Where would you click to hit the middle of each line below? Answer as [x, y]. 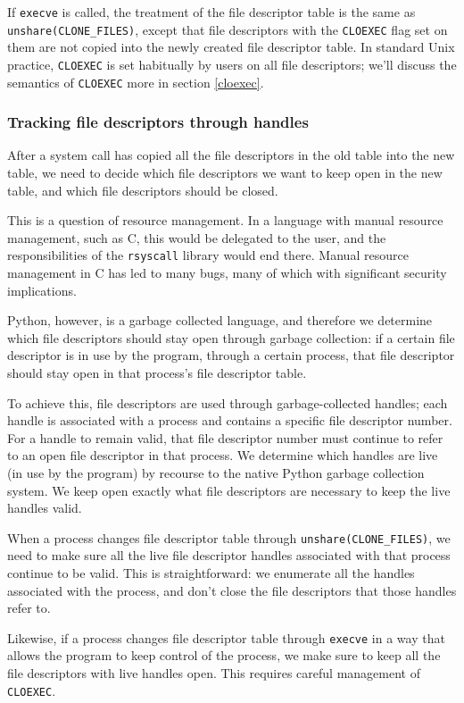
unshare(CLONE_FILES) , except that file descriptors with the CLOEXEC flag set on [228, 29]
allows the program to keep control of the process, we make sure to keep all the [224, 655]
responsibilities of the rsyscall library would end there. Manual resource [208, 255]
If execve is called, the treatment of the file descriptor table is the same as [211, 12]
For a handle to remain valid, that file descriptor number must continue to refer [225, 437]
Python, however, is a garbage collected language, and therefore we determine [220, 320]
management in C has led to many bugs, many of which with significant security [227, 273]
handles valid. [45, 508]
